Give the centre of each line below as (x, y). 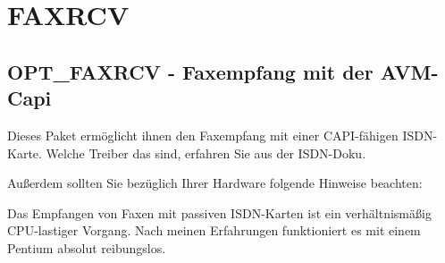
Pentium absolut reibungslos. (87, 247)
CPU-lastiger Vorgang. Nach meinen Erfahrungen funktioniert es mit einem (214, 230)
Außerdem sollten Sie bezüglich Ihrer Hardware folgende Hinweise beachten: (215, 183)
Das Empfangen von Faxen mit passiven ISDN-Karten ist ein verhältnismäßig (219, 212)
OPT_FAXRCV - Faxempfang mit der (190, 71)
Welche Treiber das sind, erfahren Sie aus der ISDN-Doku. (206, 153)
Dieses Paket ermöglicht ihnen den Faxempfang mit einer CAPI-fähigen (203, 135)
